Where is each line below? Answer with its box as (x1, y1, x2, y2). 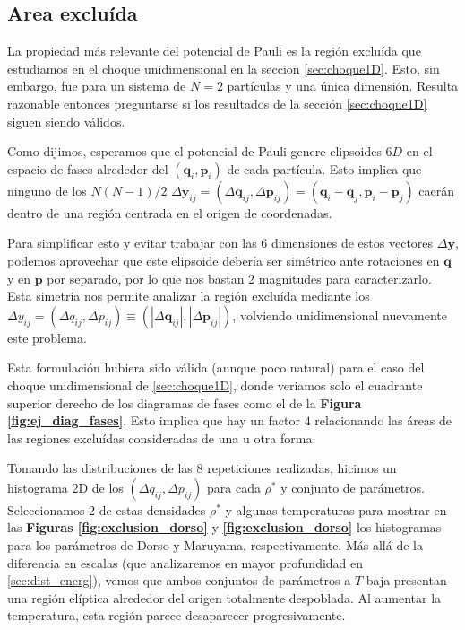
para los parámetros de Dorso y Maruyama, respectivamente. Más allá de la (7, 536, 423, 555)
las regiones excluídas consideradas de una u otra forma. (7, 428, 316, 447)
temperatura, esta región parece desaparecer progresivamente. (7, 606, 346, 625)
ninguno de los (7, 180, 87, 199)
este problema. (7, 328, 87, 346)
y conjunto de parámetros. (280, 477, 425, 496)
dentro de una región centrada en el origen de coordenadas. (7, 203, 332, 222)
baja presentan (366, 571, 447, 590)
